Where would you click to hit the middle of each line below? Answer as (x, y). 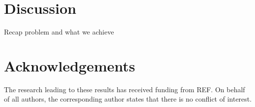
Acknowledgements (70, 65)
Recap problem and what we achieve (59, 32)
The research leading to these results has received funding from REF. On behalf (125, 89)
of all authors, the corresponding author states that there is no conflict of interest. (128, 99)
